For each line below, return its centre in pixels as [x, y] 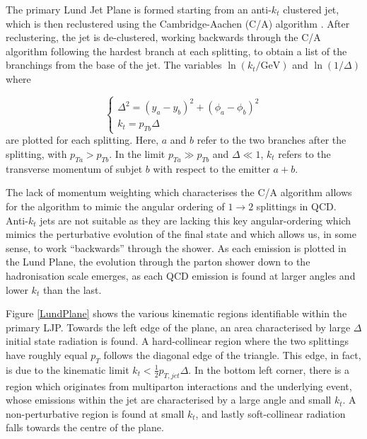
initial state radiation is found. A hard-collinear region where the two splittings [177, 341]
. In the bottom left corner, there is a [269, 369]
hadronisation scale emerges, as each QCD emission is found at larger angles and [181, 275]
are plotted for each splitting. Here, [82, 140]
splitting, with [36, 154]
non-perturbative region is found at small [95, 413]
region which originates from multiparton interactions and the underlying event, [179, 386]
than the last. [72, 289]
